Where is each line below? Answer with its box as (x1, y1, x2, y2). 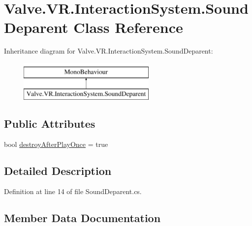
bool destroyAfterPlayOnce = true (4, 139, 108, 149)
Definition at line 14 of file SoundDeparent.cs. (4, 186, 142, 197)
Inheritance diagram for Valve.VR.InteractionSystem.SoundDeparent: (4, 46, 213, 56)
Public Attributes (4, 116, 95, 131)
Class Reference (73, 17, 183, 37)
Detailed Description (4, 163, 112, 178)
